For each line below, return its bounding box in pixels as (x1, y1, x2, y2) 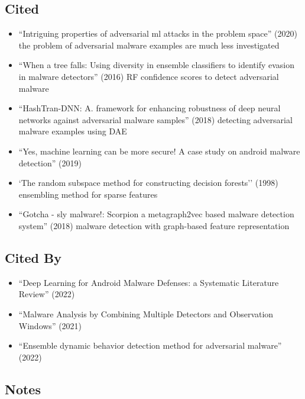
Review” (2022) (18, 288, 75, 300)
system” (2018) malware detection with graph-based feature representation (18, 219, 290, 231)
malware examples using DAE (18, 125, 127, 137)
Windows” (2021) (18, 319, 82, 332)
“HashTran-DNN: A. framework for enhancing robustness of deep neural (18, 102, 281, 114)
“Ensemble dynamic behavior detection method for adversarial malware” (18, 339, 282, 352)
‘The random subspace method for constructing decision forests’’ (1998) (18, 176, 278, 189)
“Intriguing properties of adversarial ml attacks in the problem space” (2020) (18, 27, 297, 40)
